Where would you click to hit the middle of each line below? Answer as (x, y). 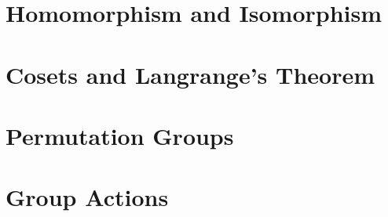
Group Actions (87, 197)
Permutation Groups (120, 135)
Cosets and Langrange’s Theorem (190, 74)
